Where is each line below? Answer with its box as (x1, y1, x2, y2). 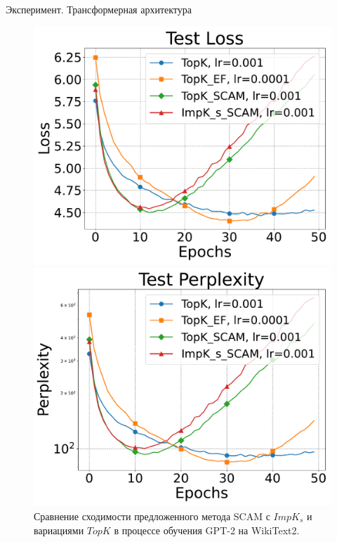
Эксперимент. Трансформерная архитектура (6, 2, 192, 16)
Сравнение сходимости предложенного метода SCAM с (34, 509, 270, 523)
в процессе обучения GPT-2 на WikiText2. (114, 522, 300, 537)
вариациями (34, 522, 84, 537)
